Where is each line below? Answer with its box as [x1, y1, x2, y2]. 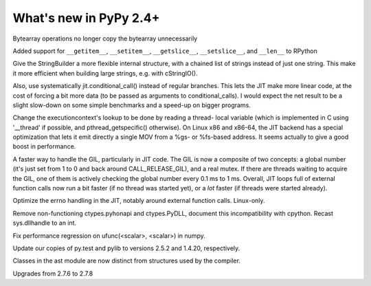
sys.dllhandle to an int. [12, 219, 77, 227]
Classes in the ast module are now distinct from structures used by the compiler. [12, 256, 240, 265]
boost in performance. [12, 142, 76, 151]
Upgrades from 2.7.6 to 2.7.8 [12, 269, 93, 278]
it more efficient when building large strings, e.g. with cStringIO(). [12, 69, 199, 77]
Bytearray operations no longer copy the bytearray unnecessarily [12, 34, 198, 43]
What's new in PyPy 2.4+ [12, 10, 161, 25]
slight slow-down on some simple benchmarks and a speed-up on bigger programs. [12, 100, 251, 109]
